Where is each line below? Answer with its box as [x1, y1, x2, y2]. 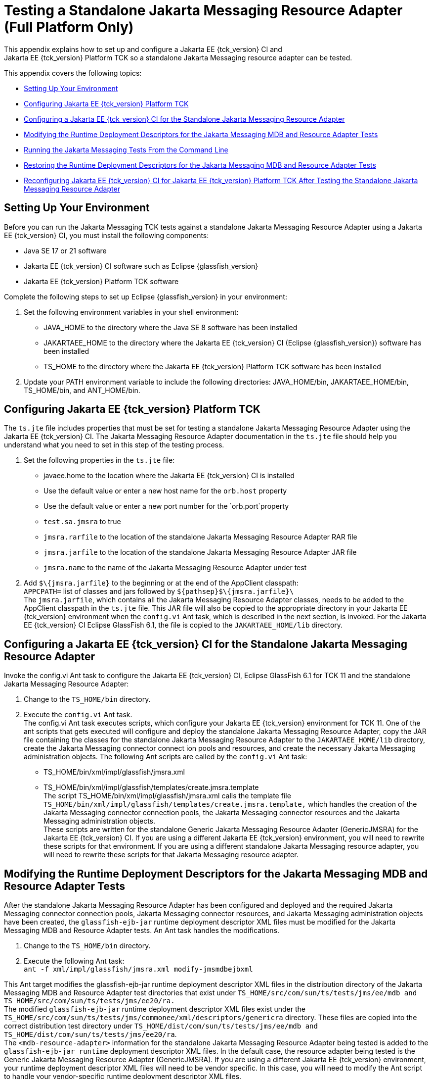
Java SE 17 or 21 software [24, 246, 107, 255]
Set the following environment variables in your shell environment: [24, 307, 239, 316]
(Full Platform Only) [4, 19, 134, 36]
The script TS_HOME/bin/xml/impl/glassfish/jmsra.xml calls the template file [43, 791, 291, 800]
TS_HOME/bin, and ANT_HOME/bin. [24, 386, 140, 394]
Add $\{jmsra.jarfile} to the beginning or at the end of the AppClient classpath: [24, 579, 299, 588]
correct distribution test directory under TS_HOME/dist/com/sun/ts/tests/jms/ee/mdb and [4, 1022, 318, 1030]
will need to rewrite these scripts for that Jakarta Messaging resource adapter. [43, 850, 299, 859]
